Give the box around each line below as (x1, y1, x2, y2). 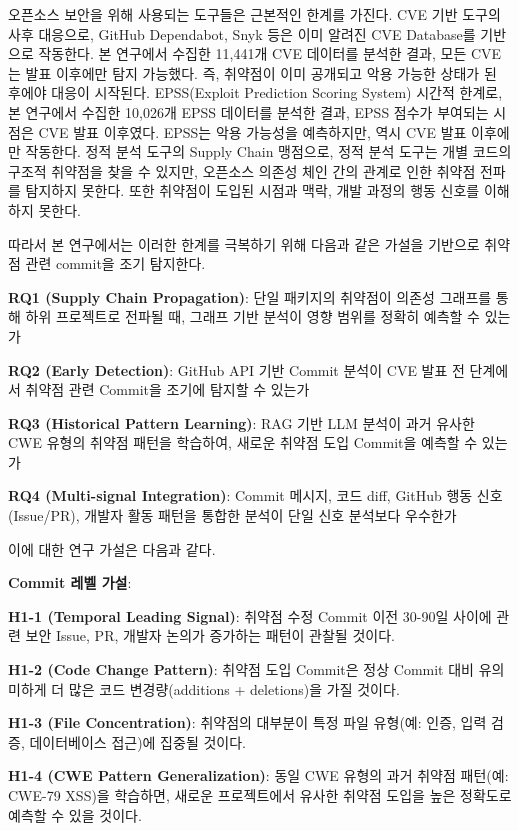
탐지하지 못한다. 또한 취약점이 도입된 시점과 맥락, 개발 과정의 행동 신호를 (25, 180, 480, 201)
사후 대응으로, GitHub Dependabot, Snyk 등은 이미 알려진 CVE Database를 (8, 23, 476, 44)
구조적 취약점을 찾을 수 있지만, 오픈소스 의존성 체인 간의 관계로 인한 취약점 (8, 160, 476, 181)
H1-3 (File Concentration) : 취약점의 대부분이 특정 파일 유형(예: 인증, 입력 (8, 712, 487, 733)
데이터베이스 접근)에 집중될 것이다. (29, 731, 246, 752)
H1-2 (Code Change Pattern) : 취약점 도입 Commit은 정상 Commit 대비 (8, 659, 474, 680)
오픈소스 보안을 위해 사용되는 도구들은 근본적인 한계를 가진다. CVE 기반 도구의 (8, 4, 501, 24)
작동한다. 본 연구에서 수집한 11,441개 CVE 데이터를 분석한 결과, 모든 (38, 43, 467, 64)
